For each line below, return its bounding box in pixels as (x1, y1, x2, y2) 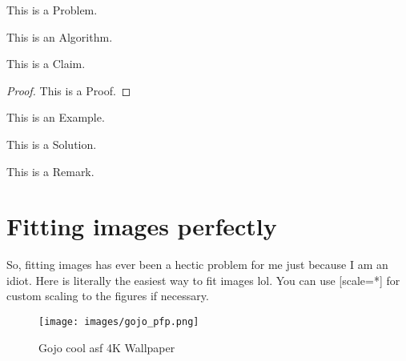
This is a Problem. (6, 2, 98, 18)
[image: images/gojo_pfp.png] (38, 316, 199, 328)
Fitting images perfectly (6, 210, 277, 243)
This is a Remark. (6, 162, 94, 179)
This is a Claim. (6, 55, 86, 72)
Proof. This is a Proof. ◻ (6, 82, 131, 98)
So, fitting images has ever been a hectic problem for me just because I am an (6, 256, 388, 273)
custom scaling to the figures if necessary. (6, 287, 209, 304)
